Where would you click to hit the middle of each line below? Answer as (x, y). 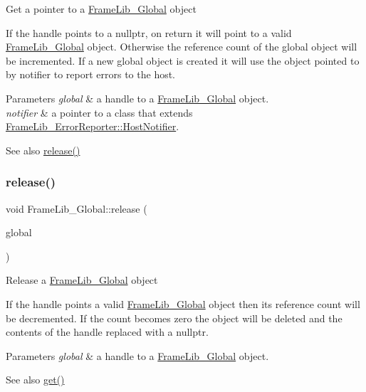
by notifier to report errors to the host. (91, 74)
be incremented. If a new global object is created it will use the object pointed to (183, 60)
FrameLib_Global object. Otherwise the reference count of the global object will (182, 47)
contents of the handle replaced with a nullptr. (107, 332)
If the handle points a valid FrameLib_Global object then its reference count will (183, 303)
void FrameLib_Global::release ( (77, 208)
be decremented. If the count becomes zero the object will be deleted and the (174, 318)
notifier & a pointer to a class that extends (99, 112)
